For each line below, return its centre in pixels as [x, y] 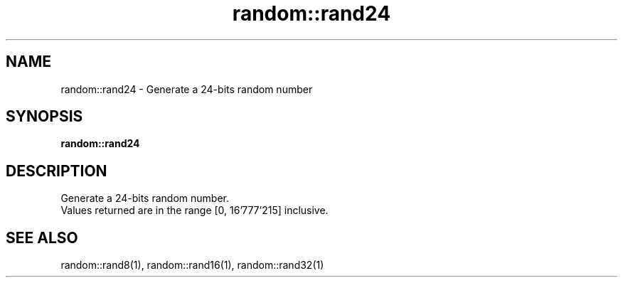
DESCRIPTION [57, 171]
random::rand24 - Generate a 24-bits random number [187, 89]
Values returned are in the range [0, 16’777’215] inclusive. [195, 210]
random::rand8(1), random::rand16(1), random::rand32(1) [192, 265]
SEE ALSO [42, 237]
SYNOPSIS [44, 117]
